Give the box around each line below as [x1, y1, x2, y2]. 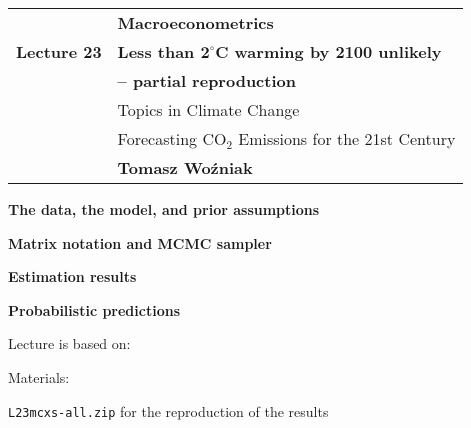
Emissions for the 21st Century [238, 127, 456, 150]
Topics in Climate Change [117, 98, 300, 121]
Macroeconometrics [117, 11, 274, 34]
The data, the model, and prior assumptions [8, 199, 320, 219]
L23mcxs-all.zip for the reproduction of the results [8, 400, 329, 421]
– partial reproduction [117, 69, 296, 92]
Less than [117, 40, 195, 63]
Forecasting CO [117, 127, 227, 150]
